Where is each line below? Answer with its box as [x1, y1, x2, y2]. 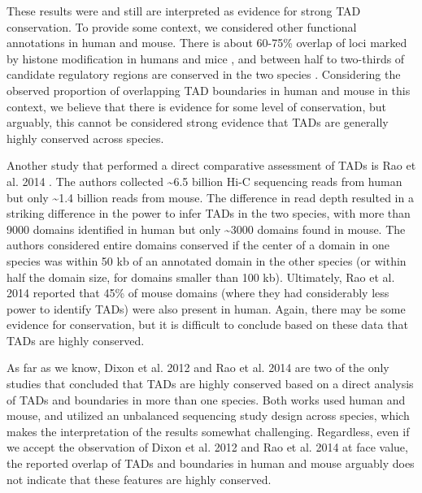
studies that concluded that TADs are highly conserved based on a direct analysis [7, 375, 414, 392]
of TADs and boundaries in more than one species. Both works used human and [7, 391, 406, 408]
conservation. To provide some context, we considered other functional [7, 18, 357, 35]
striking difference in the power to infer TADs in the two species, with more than [7, 205, 411, 222]
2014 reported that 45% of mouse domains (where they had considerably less [7, 284, 389, 301]
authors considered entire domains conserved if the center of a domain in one [7, 236, 390, 253]
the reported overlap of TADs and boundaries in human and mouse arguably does [7, 455, 415, 472]
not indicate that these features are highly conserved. [7, 470, 272, 487]
